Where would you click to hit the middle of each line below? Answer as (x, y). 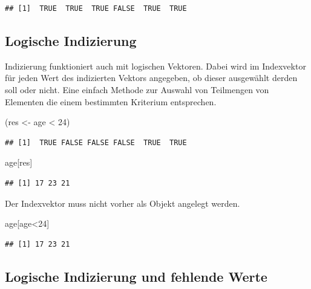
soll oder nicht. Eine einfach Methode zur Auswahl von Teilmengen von (137, 89)
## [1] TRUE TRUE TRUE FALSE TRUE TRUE (96, 8)
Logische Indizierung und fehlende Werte (136, 276)
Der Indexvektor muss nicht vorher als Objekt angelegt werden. (123, 203)
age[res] (19, 162)
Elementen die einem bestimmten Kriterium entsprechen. (111, 101)
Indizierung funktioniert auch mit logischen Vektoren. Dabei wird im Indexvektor (155, 66)
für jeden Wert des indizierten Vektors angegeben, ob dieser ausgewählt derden (151, 78)
